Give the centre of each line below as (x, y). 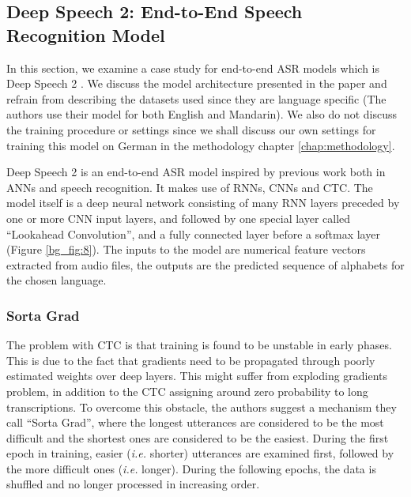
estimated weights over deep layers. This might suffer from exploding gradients (197, 376)
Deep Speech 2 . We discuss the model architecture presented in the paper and (197, 83)
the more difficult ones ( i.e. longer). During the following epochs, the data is (191, 468)
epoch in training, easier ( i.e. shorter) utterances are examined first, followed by (200, 453)
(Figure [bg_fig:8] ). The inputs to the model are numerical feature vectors (186, 249)
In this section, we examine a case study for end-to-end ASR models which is (193, 68)
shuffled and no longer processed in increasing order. (133, 484)
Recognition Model (86, 34)
